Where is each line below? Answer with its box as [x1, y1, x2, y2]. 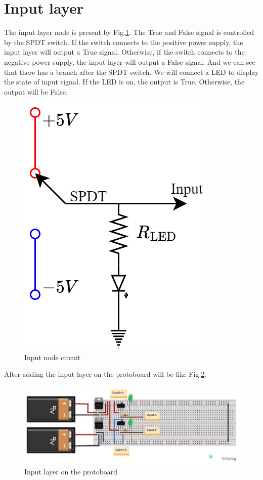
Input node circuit [24, 352, 81, 362]
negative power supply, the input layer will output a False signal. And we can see [4, 56, 255, 67]
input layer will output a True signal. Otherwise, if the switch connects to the [4, 47, 245, 57]
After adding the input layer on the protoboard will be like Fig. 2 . [4, 369, 207, 379]
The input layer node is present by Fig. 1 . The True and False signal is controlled [4, 27, 254, 37]
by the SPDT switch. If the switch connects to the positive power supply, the [4, 36, 243, 47]
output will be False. [4, 86, 68, 97]
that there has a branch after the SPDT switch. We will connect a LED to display [4, 66, 259, 77]
